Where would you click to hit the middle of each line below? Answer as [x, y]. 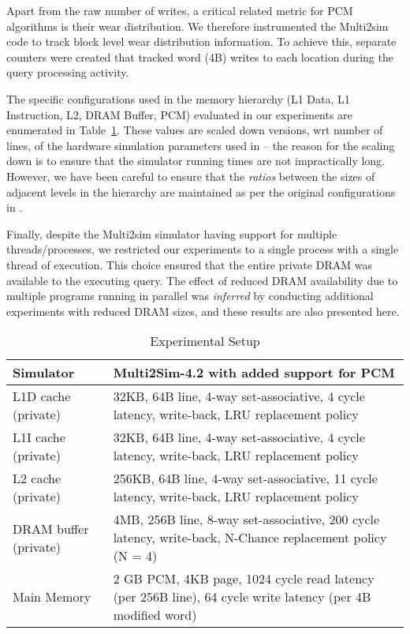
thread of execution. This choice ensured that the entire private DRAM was [189, 264]
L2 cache [37, 478]
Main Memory [52, 597]
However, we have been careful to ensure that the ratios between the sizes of [191, 176]
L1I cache [39, 437]
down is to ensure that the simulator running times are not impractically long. [196, 161]
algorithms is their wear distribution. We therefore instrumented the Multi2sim [198, 26]
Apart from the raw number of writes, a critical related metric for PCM [180, 10]
